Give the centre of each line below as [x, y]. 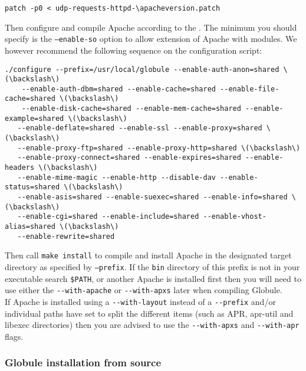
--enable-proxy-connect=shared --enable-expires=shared [129, 158]
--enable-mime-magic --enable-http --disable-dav [116, 177]
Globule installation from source [83, 362]
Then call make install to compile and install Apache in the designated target [148, 255]
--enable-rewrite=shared [66, 236]
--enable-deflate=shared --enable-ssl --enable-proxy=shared [140, 128]
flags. [14, 336]
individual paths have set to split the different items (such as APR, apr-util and [149, 313]
